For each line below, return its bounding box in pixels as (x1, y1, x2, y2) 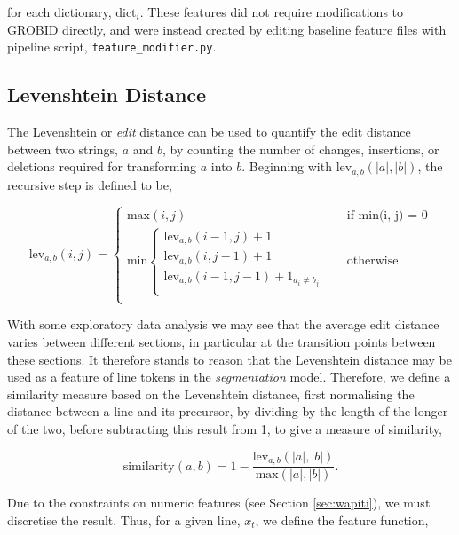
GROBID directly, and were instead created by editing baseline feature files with (7, 20, 447, 38)
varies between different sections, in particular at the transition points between (7, 333, 436, 351)
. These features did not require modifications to (139, 3, 404, 20)
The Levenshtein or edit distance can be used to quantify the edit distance (7, 122, 411, 141)
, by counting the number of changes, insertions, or (162, 139, 439, 158)
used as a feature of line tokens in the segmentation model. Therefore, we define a (7, 367, 451, 386)
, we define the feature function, (255, 510, 429, 529)
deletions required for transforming (7, 157, 197, 176)
